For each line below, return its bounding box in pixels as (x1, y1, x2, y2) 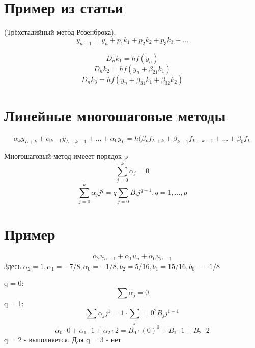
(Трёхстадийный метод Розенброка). (4, 26, 116, 37)
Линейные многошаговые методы (4, 104, 226, 125)
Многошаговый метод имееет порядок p (4, 151, 128, 162)
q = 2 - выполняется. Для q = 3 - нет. (4, 334, 123, 344)
